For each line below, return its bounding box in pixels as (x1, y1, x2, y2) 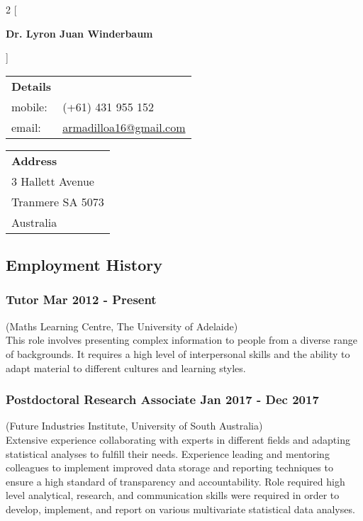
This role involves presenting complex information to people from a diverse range (6, 332, 357, 347)
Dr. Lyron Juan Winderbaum (6, 26, 153, 40)
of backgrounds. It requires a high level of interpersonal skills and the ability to (6, 346, 350, 361)
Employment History (6, 254, 162, 276)
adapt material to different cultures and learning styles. (6, 360, 246, 375)
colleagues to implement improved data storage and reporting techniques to (6, 460, 333, 475)
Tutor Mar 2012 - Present (6, 291, 157, 308)
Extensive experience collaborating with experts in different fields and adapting (6, 432, 350, 447)
